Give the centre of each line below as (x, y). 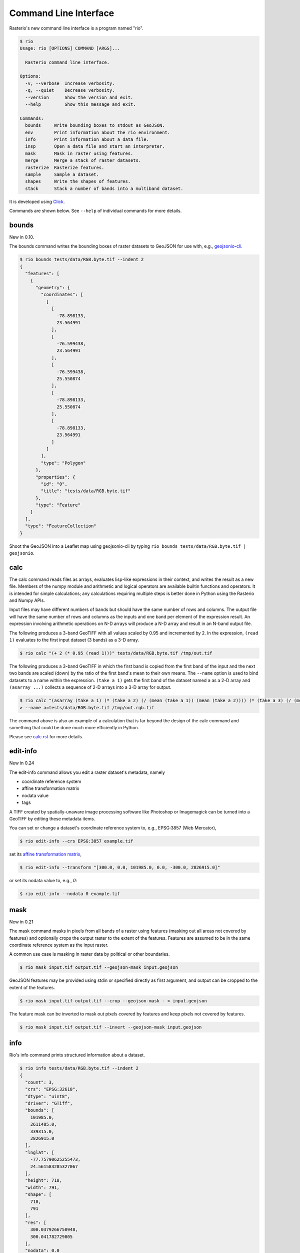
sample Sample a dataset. (62, 174)
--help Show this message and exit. (80, 105)
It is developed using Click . (37, 201)
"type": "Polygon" (63, 463)
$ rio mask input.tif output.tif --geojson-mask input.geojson (99, 968)
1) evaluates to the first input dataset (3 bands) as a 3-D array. (74, 640)
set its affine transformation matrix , (45, 854)
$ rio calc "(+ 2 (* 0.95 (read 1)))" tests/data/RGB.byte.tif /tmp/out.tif (116, 653)
